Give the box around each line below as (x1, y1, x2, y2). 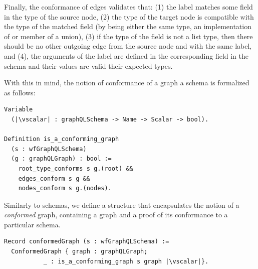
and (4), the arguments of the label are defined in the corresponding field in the (4, 50, 249, 61)
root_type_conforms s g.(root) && (18, 165, 133, 172)
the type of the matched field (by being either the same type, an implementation (4, 21, 251, 32)
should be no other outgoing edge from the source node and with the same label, (4, 41, 252, 51)
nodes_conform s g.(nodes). (18, 185, 112, 192)
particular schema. (4, 219, 61, 229)
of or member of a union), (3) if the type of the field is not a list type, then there (4, 31, 253, 41)
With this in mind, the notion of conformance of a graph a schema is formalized (4, 77, 249, 88)
